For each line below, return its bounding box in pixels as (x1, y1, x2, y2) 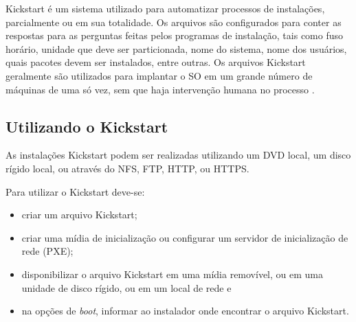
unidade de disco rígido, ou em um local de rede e (21, 280, 232, 295)
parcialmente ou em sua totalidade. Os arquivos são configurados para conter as (5, 14, 342, 29)
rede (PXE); (21, 244, 74, 258)
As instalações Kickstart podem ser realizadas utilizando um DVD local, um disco (5, 148, 351, 162)
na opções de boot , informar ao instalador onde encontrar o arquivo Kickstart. (21, 303, 349, 318)
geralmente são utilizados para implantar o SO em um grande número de (5, 68, 313, 82)
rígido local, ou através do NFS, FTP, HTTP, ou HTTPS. (5, 161, 249, 175)
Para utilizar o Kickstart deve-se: (5, 184, 145, 198)
